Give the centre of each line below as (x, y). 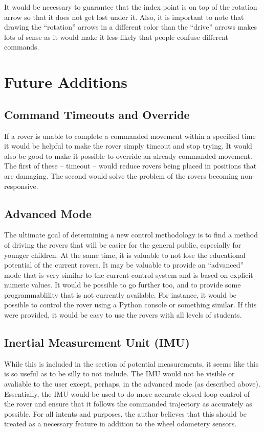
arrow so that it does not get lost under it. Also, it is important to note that (124, 17)
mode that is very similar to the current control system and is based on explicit (129, 274)
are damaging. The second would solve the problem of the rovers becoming (121, 175)
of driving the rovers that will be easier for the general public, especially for (123, 244)
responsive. (21, 186)
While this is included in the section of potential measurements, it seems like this (131, 363)
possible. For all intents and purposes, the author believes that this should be (125, 413)
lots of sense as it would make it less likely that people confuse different (116, 37)
